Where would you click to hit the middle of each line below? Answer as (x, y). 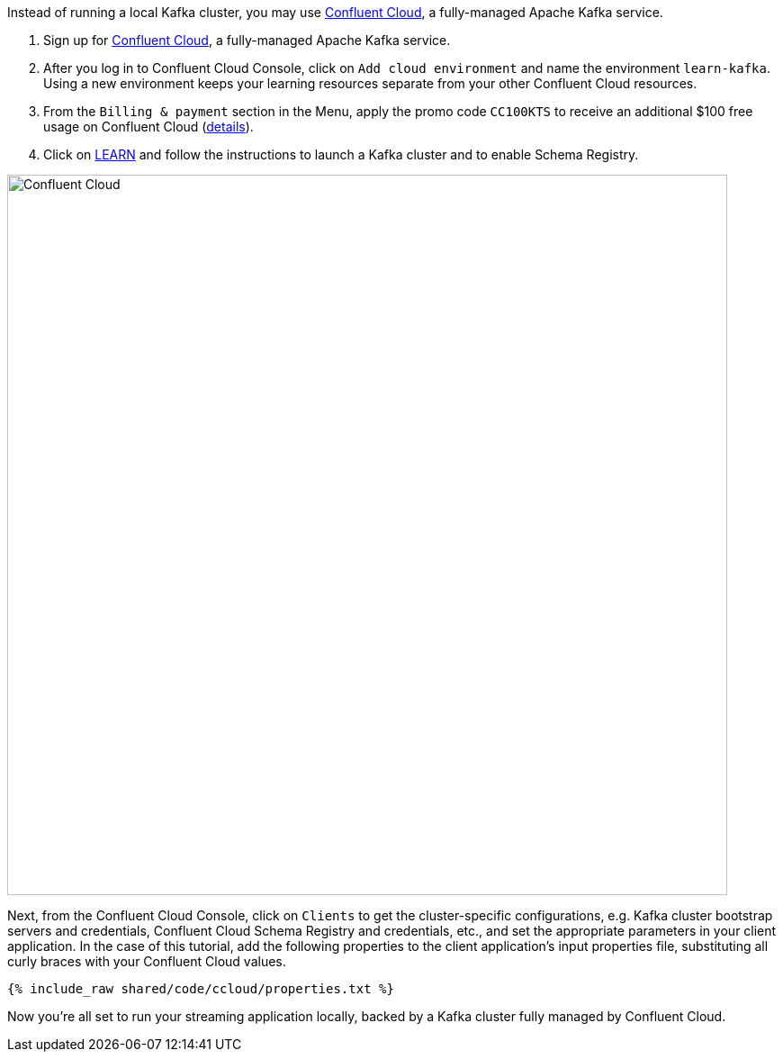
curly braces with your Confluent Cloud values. (147, 961)
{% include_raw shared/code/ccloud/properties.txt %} (201, 989)
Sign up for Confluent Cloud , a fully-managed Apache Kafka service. (247, 40)
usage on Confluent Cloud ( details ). (148, 127)
